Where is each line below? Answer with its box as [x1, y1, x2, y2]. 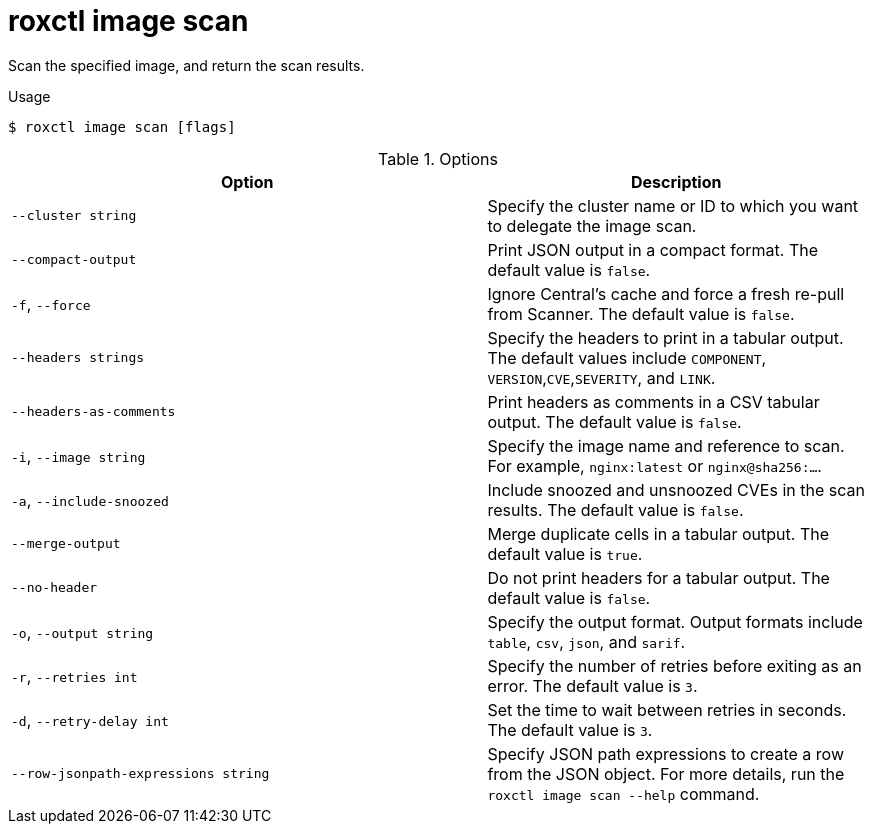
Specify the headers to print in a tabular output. [487, 327, 844, 348]
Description [631, 171, 722, 192]
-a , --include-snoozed [11, 489, 169, 510]
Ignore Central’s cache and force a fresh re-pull [487, 283, 845, 304]
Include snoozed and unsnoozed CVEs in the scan [487, 479, 865, 500]
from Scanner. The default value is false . [487, 303, 795, 324]
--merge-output [11, 536, 121, 552]
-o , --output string [11, 621, 154, 642]
